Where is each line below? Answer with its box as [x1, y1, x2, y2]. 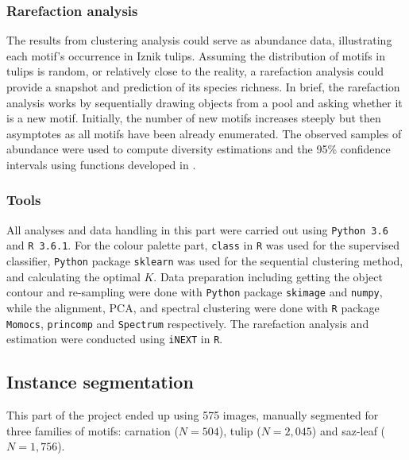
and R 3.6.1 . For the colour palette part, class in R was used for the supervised [6, 237, 400, 253]
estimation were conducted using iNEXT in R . [6, 331, 223, 347]
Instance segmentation [6, 369, 194, 394]
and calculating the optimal [6, 268, 141, 284]
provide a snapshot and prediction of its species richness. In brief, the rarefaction [6, 79, 400, 95]
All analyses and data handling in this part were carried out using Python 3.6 [6, 221, 388, 238]
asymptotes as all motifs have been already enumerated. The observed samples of [6, 125, 402, 141]
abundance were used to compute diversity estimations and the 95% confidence [6, 141, 391, 157]
